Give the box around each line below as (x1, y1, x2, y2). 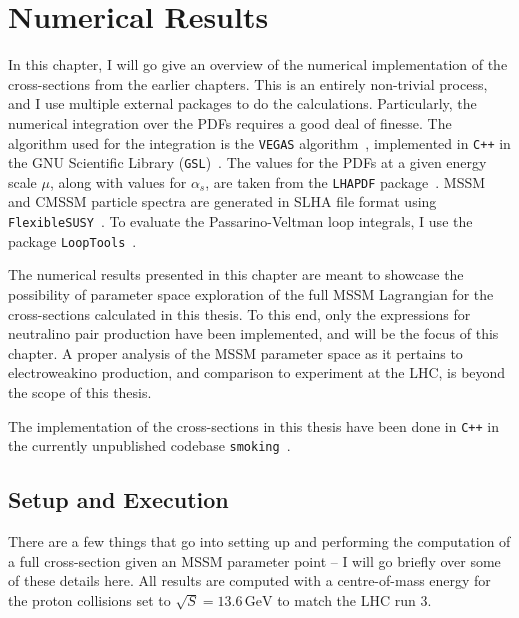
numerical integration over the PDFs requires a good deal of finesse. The (8, 112, 452, 133)
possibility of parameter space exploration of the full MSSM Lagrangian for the (8, 283, 494, 304)
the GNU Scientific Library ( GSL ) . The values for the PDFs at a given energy (8, 152, 487, 173)
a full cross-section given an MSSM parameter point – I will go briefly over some (8, 550, 501, 571)
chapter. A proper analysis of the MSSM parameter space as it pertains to (8, 342, 463, 363)
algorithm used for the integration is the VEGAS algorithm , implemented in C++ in (8, 132, 511, 153)
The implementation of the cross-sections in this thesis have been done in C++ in (8, 415, 500, 436)
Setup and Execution (8, 484, 229, 515)
